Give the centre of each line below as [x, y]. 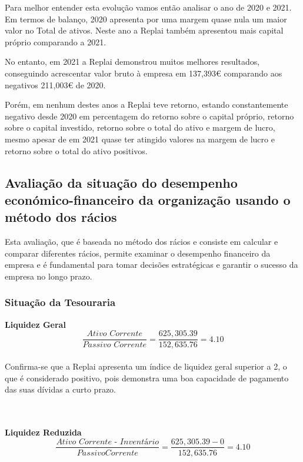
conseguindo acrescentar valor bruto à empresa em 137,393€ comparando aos [144, 73]
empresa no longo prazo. [49, 276]
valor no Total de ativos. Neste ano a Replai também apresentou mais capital [144, 30]
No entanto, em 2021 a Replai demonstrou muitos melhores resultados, [132, 62]
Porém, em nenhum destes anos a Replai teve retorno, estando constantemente [146, 104]
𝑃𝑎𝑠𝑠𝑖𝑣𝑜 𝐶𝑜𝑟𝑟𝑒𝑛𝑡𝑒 [115, 345]
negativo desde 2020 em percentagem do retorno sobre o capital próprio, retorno [149, 116]
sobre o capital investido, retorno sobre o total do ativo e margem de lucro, [140, 127]
